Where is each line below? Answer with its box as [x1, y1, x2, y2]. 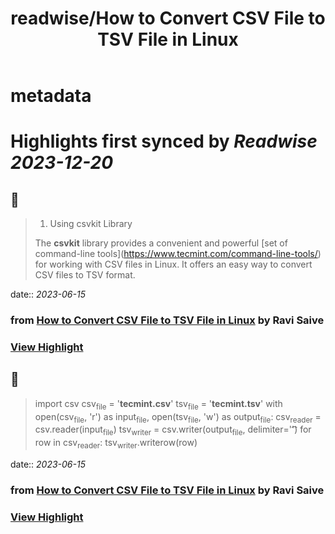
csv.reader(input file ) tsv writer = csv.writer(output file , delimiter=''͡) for [34, 423, 312, 438]
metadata [10, 85, 92, 107]
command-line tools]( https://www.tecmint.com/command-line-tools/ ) [34, 248, 322, 260]
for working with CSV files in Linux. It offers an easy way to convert [34, 258, 313, 271]
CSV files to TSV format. [34, 269, 136, 281]
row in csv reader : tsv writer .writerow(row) [34, 437, 198, 451]
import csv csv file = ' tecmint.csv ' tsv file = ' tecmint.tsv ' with [34, 397, 283, 412]
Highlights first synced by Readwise [10, 130, 318, 153]
